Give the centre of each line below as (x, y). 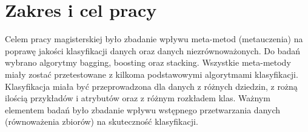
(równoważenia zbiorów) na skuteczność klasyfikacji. (102, 121)
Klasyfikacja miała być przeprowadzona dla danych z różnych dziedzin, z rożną (151, 86)
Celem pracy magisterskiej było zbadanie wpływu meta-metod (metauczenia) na (154, 39)
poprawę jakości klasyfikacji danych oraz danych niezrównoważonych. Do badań (152, 50)
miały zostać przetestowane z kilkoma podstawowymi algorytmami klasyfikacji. (152, 74)
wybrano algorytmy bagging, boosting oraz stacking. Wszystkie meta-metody (148, 62)
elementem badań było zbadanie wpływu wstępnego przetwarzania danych (143, 109)
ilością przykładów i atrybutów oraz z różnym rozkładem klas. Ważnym (138, 98)
